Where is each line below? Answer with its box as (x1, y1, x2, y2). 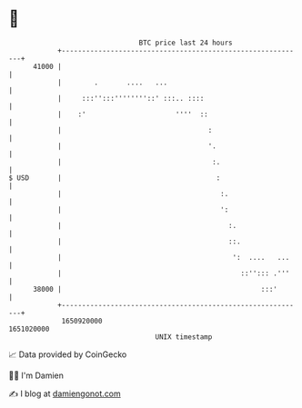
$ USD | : (8, 173, 221, 183)
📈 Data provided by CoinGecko (8, 349, 127, 360)
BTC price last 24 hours (138, 38, 233, 47)
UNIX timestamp (155, 332, 213, 342)
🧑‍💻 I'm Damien (8, 370, 65, 381)
